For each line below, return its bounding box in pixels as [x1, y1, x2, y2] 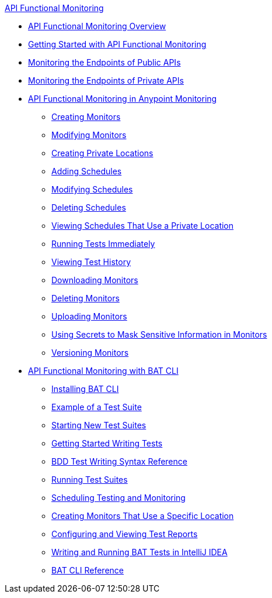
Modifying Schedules [51, 184, 133, 194]
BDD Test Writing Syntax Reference [51, 456, 187, 466]
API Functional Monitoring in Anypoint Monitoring [28, 94, 217, 104]
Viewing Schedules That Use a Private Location [51, 221, 234, 231]
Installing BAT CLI [51, 384, 119, 394]
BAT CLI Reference [51, 565, 124, 575]
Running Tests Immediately [51, 239, 155, 249]
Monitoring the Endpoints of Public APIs [28, 57, 181, 67]
